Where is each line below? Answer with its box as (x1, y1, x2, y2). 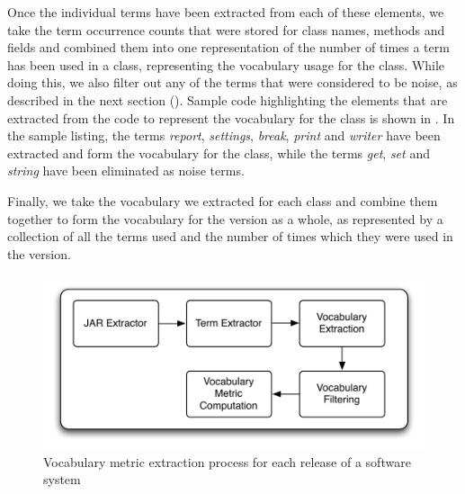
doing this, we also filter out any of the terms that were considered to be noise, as (7, 73, 458, 92)
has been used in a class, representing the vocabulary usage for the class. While (7, 55, 445, 74)
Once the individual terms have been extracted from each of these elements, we (7, 3, 444, 21)
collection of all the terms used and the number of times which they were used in (7, 227, 453, 246)
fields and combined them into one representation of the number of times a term (7, 38, 450, 57)
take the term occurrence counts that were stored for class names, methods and (7, 20, 445, 39)
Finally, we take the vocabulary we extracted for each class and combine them (7, 191, 438, 210)
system (43, 470, 81, 489)
